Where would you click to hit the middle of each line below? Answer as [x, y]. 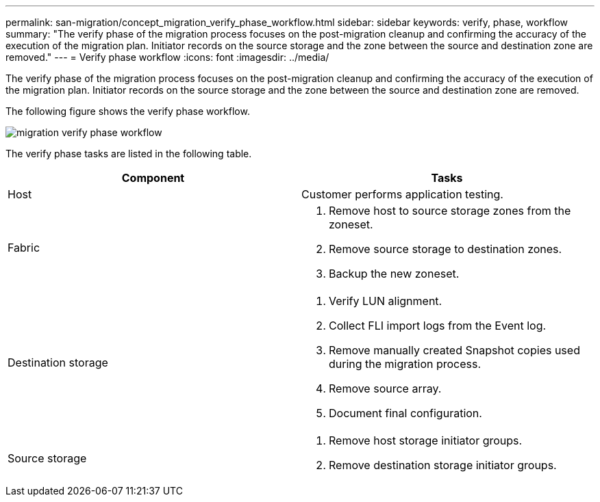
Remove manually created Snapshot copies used [454, 350]
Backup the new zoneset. [394, 274]
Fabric [24, 248]
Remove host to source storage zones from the [450, 211]
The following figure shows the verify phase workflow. [128, 111]
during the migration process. [405, 364]
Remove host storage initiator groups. [426, 440]
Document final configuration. [405, 413]
